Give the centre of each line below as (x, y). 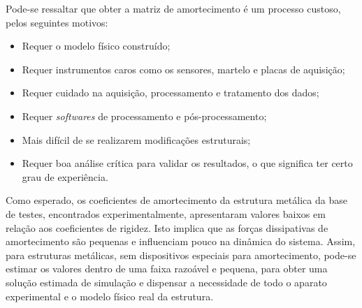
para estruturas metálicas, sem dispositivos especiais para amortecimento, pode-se (181, 255)
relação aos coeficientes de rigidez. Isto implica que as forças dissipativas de (167, 227)
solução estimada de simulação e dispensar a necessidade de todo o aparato (166, 282)
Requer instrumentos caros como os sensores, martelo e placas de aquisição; (183, 69)
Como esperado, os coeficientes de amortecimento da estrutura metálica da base (176, 200)
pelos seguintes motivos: (57, 22)
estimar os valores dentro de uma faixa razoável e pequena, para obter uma (167, 269)
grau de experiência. (65, 176)
